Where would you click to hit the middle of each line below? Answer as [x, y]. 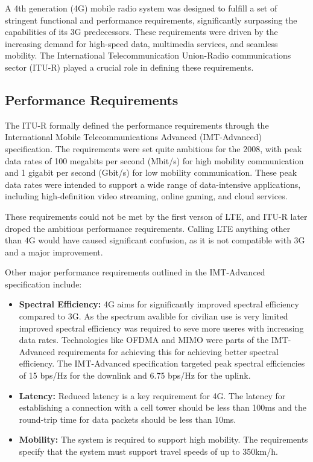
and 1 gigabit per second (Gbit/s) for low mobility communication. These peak [151, 172]
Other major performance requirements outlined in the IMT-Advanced [135, 272]
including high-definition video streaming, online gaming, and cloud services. [146, 196]
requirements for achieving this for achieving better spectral [168, 351]
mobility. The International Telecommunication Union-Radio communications [148, 55]
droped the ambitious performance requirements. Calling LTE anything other [148, 228]
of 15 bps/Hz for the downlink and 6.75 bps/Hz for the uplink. [135, 375]
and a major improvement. [54, 252]
